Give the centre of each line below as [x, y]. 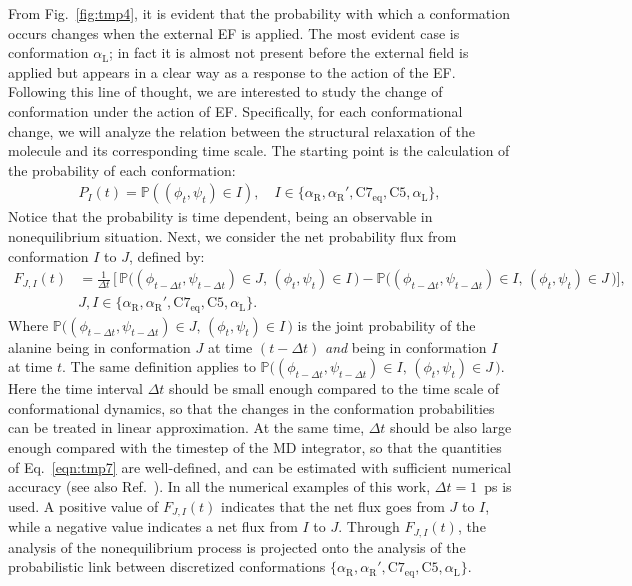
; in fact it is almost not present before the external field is [289, 52]
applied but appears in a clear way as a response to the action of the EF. [232, 71]
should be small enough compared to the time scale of [334, 388]
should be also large [451, 427]
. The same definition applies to [159, 366]
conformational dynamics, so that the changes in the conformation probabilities [251, 407]
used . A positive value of [83, 505]
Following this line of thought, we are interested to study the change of [225, 91]
